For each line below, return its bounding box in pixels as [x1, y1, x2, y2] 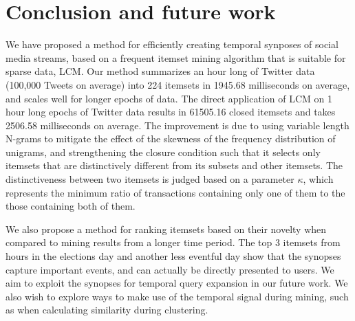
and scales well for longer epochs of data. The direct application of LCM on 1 [6, 91, 332, 105]
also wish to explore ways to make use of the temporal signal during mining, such [6, 289, 349, 303]
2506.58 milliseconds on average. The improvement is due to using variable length [6, 118, 349, 132]
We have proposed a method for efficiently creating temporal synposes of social [6, 37, 338, 52]
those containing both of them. [6, 199, 136, 213]
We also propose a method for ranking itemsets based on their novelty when [6, 221, 327, 236]
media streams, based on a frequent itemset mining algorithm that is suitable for [6, 50, 346, 65]
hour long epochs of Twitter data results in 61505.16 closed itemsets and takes [6, 104, 336, 119]
